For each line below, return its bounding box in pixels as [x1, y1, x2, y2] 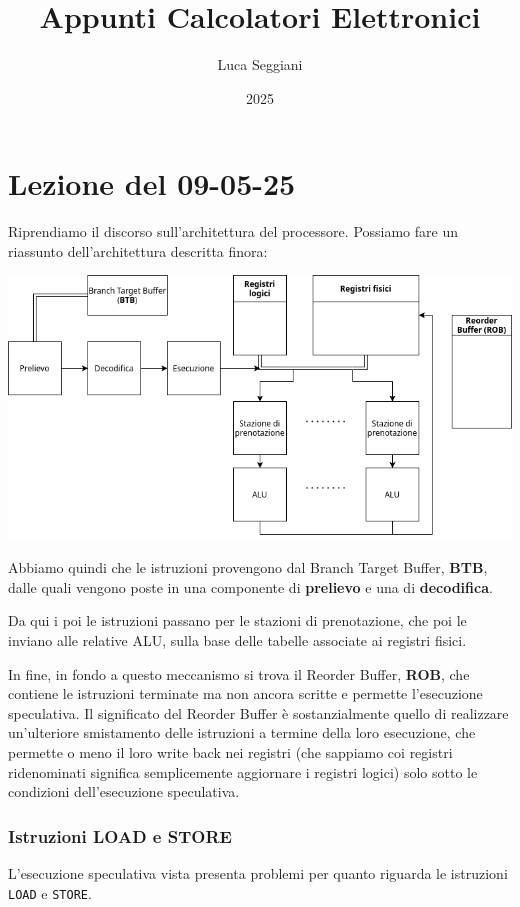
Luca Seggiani [217, 54, 303, 75]
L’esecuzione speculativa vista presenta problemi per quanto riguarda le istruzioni [8, 863, 508, 884]
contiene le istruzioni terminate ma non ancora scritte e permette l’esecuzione [8, 683, 483, 704]
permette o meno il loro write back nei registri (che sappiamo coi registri [8, 742, 453, 763]
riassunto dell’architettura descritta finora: [8, 240, 268, 261]
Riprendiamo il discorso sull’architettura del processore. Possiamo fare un [8, 221, 458, 242]
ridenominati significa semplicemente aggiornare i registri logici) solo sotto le [8, 761, 478, 782]
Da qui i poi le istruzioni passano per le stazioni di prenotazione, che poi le [8, 610, 467, 631]
